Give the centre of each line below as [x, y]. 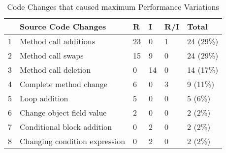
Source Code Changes [63, 26]
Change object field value [63, 112]
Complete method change [64, 84]
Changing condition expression [73, 141]
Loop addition [44, 98]
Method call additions [58, 41]
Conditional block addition [66, 127]
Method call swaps [52, 55]
